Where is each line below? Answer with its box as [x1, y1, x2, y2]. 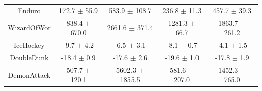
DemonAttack [8, 69, 51, 80]
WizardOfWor [8, 22, 51, 33]
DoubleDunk [10, 52, 49, 62]
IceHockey [13, 40, 45, 50]
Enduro [18, 5, 41, 15]
